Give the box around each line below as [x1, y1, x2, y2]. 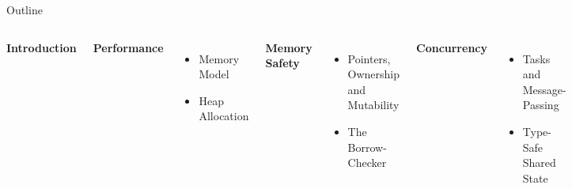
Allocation [199, 108, 249, 124]
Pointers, [347, 50, 391, 66]
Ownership [347, 66, 400, 82]
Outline [6, 2, 43, 17]
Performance [93, 39, 164, 55]
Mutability [347, 96, 400, 113]
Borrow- [347, 138, 387, 155]
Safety [265, 55, 300, 71]
